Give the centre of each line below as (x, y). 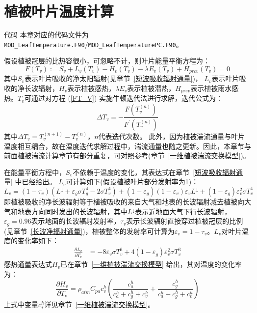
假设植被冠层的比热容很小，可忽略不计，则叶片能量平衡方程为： (107, 61)
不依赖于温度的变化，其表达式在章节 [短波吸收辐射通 (158, 172)
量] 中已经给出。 (30, 182)
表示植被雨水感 (215, 88)
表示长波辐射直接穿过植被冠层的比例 (185, 221)
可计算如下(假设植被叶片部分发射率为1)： (132, 182)
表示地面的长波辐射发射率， (76, 221)
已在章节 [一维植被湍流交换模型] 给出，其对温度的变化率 (151, 264)
